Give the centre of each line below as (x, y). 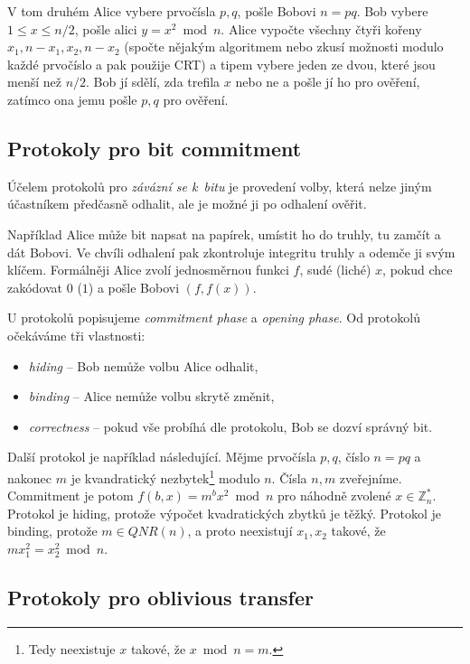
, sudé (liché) (335, 270)
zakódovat (35, 287)
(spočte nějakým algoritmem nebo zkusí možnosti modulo (284, 47)
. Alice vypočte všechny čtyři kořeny (321, 28)
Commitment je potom (70, 496)
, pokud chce (418, 270)
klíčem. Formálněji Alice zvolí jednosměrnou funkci (148, 270)
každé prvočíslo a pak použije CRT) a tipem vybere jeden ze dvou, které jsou (221, 64)
